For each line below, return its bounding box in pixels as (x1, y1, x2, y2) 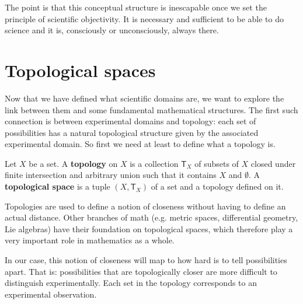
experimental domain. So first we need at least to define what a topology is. (5, 138, 276, 150)
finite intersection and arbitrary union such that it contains (5, 169, 217, 181)
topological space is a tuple (5, 180, 110, 193)
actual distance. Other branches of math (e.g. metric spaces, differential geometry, (5, 211, 298, 223)
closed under (250, 157, 296, 169)
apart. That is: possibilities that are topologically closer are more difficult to (5, 265, 277, 277)
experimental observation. (5, 288, 97, 300)
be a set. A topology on (29, 157, 118, 169)
